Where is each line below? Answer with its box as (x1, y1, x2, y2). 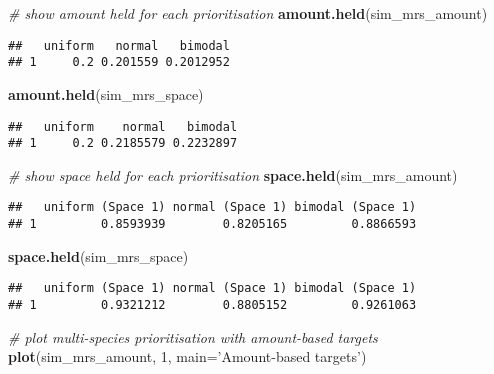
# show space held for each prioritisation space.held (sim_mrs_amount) (8, 164, 458, 185)
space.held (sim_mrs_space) (8, 245, 189, 266)
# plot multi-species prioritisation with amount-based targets (8, 326, 378, 347)
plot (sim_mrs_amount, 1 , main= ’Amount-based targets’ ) (8, 346, 367, 367)
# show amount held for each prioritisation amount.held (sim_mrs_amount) (8, 3, 488, 23)
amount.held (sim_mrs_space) (8, 83, 204, 104)
